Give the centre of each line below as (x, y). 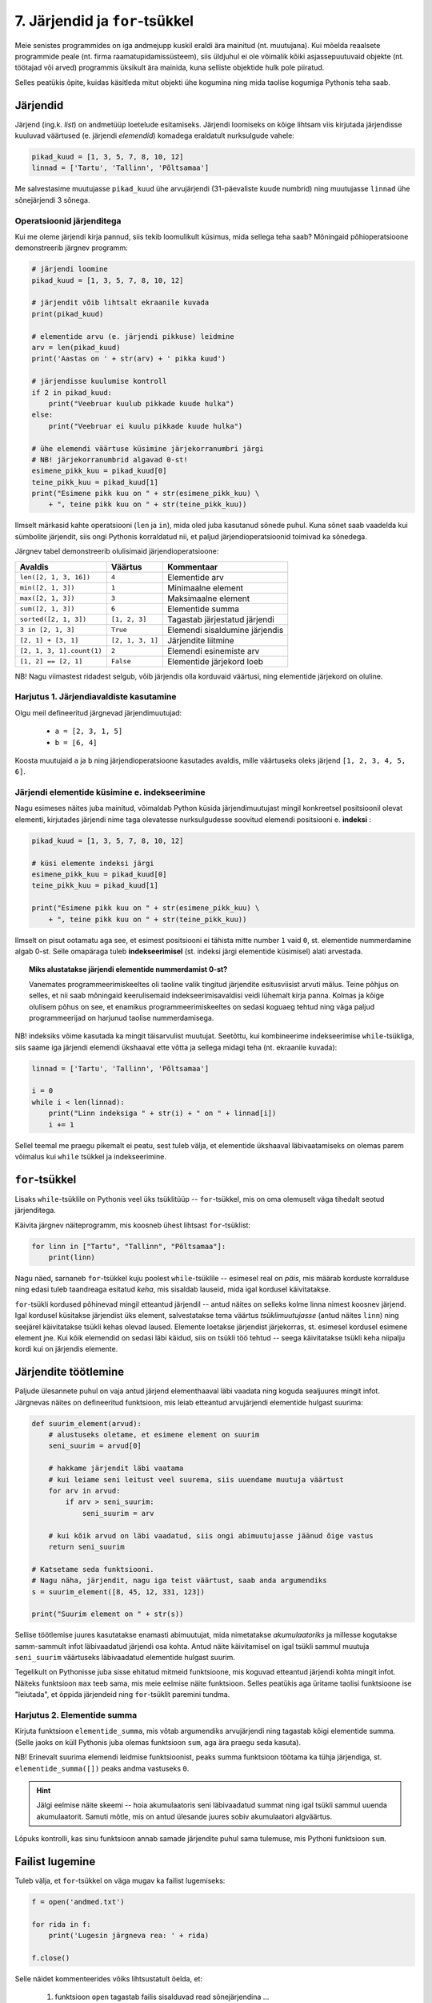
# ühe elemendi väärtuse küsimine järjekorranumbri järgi (148, 448)
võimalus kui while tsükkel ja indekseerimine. (91, 1157)
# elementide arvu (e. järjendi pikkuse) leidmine (133, 336)
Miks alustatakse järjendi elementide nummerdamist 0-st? (128, 969)
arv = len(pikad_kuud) (76, 348)
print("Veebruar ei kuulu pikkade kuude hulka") (146, 426)
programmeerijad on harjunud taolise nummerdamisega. (122, 1018)
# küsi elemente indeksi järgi (93, 863)
